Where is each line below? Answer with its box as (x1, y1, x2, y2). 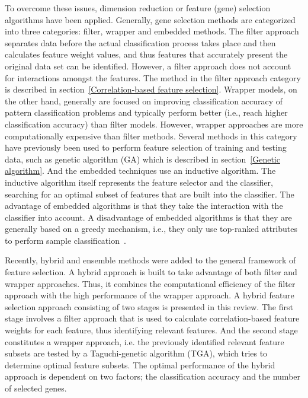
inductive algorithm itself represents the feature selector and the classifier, (5, 176, 273, 188)
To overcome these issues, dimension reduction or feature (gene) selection (5, 2, 271, 14)
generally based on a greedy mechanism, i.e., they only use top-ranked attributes (5, 222, 297, 235)
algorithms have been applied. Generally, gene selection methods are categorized (5, 13, 296, 26)
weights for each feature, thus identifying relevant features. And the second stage (5, 324, 298, 336)
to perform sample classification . (5, 234, 126, 246)
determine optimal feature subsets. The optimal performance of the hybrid (5, 358, 275, 371)
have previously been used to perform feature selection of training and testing (5, 141, 287, 154)
